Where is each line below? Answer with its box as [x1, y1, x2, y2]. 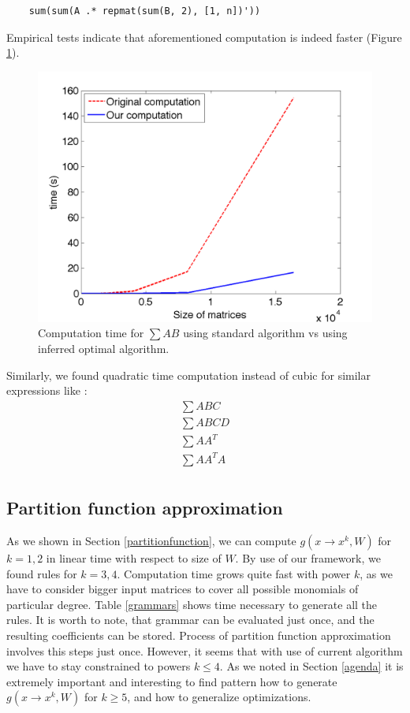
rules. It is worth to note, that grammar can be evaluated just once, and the [6, 611, 375, 628]
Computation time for [38, 325, 144, 341]
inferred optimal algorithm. [38, 340, 170, 356]
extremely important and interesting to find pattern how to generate [6, 673, 337, 689]
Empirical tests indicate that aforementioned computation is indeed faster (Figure [6, 28, 402, 45]
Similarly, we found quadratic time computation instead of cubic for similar [6, 366, 371, 383]
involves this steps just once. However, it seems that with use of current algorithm [6, 642, 403, 659]
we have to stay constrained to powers [6, 658, 191, 674]
